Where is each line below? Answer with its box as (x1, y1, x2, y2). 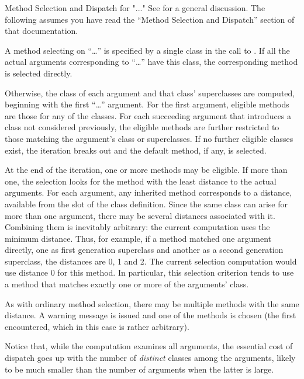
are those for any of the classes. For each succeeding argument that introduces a (5, 109, 292, 121)
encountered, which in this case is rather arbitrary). (5, 320, 189, 332)
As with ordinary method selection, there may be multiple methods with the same (5, 297, 299, 310)
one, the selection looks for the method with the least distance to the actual (5, 175, 277, 187)
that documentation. (5, 25, 78, 37)
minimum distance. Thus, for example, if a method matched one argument (5, 232, 271, 244)
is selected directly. (5, 67, 72, 79)
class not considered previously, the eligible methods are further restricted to (5, 121, 279, 133)
